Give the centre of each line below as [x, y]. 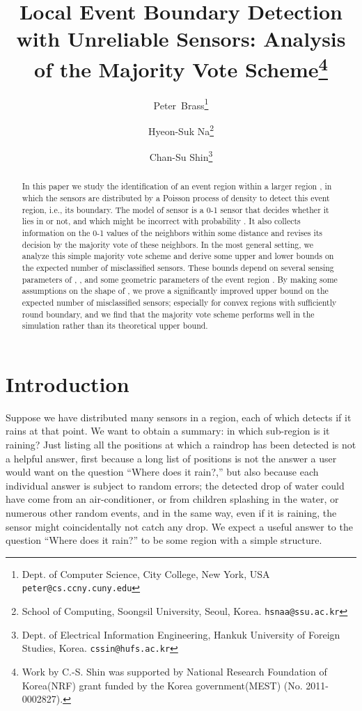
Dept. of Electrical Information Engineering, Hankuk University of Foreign [181, 634]
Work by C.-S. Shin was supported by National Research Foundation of [174, 671]
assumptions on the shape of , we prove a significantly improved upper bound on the [175, 291]
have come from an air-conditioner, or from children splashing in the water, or [172, 499]
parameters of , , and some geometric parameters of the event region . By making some [180, 279]
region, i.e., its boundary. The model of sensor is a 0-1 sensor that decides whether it [175, 209]
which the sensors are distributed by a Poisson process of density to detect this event [176, 198]
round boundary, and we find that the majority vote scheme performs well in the [168, 314]
